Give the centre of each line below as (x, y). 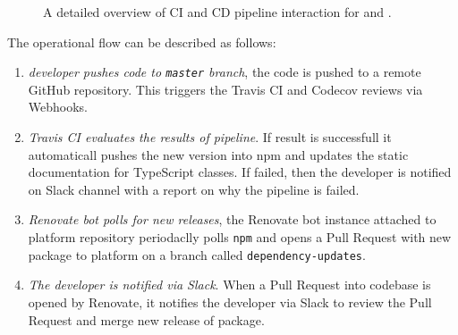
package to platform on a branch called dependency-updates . (197, 254)
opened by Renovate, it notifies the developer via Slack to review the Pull (230, 301)
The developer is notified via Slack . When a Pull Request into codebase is (229, 285)
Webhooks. (58, 107)
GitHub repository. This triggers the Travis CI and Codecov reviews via (225, 89)
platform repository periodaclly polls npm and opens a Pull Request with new (240, 237)
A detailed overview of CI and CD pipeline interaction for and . (217, 12)
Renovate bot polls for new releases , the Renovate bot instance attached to (232, 219)
